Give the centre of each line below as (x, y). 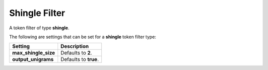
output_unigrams (33, 60)
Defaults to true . (80, 60)
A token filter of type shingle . (39, 28)
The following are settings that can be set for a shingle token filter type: (83, 37)
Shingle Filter (37, 13)
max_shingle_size (34, 53)
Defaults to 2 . (76, 53)
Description (74, 46)
